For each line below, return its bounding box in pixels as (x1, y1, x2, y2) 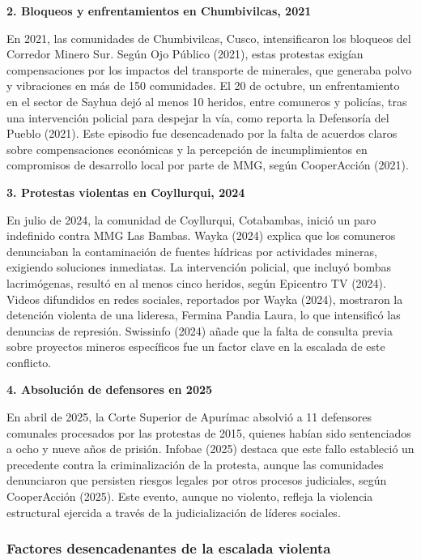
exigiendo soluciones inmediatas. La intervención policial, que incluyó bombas (6, 259, 392, 276)
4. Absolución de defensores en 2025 (6, 381, 213, 398)
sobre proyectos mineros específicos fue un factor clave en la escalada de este (6, 338, 385, 355)
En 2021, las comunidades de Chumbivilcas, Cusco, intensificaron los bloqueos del (6, 29, 411, 46)
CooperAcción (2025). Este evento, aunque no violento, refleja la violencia (6, 488, 373, 505)
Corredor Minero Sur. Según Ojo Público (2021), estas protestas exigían (6, 45, 364, 62)
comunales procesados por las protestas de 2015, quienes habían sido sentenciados (6, 424, 411, 441)
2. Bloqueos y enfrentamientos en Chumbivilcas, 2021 (6, 2, 312, 19)
